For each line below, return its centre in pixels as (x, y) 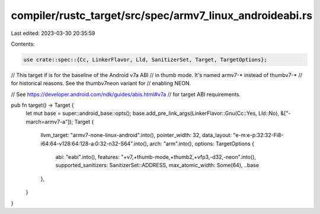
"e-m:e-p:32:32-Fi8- (258, 135)
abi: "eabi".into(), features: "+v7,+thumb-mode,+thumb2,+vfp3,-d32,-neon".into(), (156, 157)
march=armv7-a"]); (49, 122)
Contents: (23, 44)
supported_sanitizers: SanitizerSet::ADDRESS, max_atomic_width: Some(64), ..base (157, 165)
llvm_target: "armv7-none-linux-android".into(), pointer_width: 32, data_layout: (136, 135)
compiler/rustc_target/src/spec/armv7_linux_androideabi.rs (162, 15)
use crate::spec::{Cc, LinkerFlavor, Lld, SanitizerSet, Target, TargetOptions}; (145, 60)
